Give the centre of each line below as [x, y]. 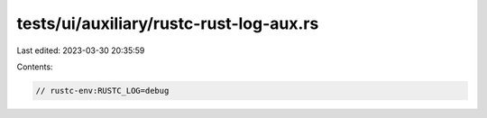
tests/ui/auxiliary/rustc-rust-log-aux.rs [168, 23]
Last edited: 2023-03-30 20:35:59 [81, 50]
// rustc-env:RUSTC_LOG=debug [102, 91]
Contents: [35, 67]
